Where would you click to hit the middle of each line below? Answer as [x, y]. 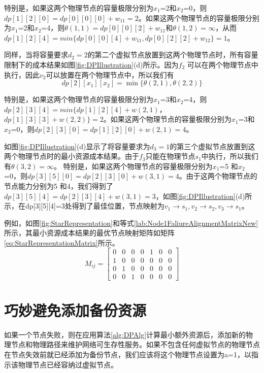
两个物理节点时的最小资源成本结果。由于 [72, 156]
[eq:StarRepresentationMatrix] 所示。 [62, 242]
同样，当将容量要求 [36, 55]
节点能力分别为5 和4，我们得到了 [59, 185]
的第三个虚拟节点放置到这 [212, 146]
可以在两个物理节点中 [223, 64]
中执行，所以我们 [230, 156]
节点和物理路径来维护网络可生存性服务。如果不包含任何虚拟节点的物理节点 [135, 344]
